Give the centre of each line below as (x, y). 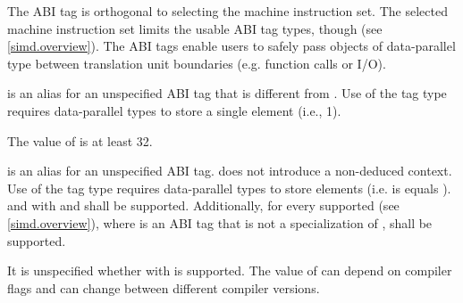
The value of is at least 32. (80, 140)
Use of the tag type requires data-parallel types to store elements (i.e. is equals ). (229, 188)
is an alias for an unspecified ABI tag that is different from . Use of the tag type (227, 93)
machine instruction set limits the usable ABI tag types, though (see (195, 28)
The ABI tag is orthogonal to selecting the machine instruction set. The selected (227, 11)
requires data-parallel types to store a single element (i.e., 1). (174, 110)
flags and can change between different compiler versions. (164, 287)
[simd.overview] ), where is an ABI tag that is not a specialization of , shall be (220, 222)
